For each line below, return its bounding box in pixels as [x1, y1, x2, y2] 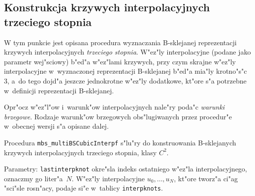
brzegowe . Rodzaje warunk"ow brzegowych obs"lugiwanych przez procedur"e [4, 111, 232, 121]
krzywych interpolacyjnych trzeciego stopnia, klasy [4, 147, 157, 157]
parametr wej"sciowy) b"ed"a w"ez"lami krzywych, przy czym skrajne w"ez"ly [4, 56, 236, 66]
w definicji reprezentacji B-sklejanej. [4, 85, 114, 95]
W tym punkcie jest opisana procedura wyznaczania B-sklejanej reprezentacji [4, 37, 237, 47]
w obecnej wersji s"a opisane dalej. [4, 121, 109, 131]
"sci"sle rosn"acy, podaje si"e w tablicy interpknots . [4, 183, 163, 193]
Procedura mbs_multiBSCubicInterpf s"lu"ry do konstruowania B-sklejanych [4, 137, 236, 147]
